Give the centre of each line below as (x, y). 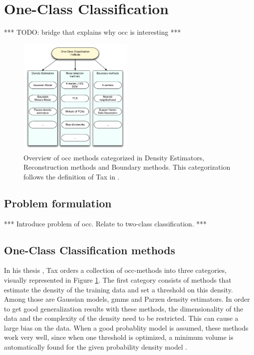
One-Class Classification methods (90, 250)
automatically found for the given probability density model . (96, 347)
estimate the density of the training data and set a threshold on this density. (118, 289)
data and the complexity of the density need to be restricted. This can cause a (121, 318)
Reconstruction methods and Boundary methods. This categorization (127, 167)
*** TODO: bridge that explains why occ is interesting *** (93, 32)
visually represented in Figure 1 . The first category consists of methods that (118, 279)
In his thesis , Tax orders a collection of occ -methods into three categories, (115, 270)
